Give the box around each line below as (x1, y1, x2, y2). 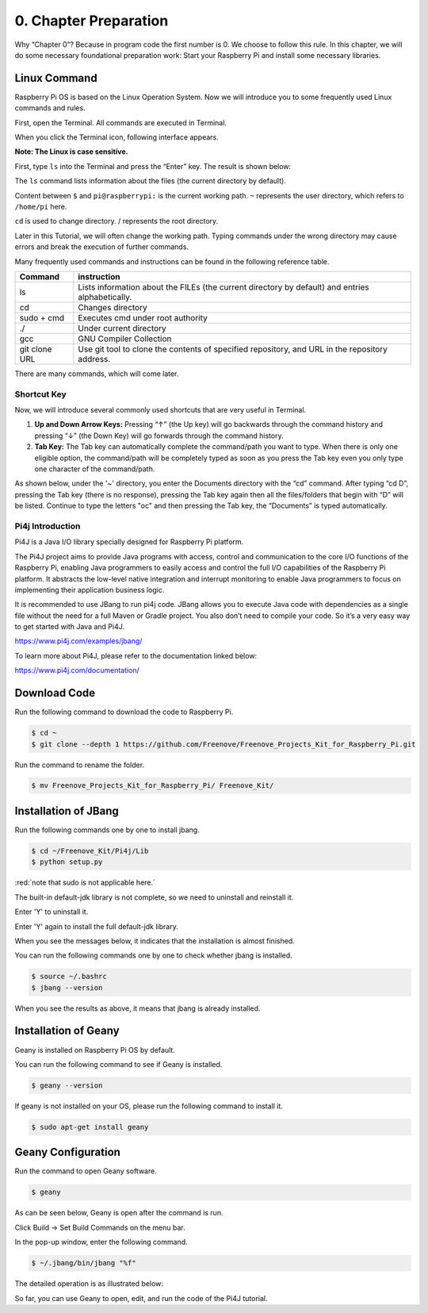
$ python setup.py (31, 858, 103, 866)
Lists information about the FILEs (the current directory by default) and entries (78, 282, 369, 293)
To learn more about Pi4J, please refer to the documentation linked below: (14, 651, 258, 660)
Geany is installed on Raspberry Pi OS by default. (14, 1045, 176, 1054)
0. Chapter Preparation (14, 12, 169, 29)
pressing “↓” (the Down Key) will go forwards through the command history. (34, 431, 285, 440)
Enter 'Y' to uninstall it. (14, 907, 89, 916)
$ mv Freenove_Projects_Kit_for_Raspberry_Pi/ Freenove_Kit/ (31, 781, 274, 790)
